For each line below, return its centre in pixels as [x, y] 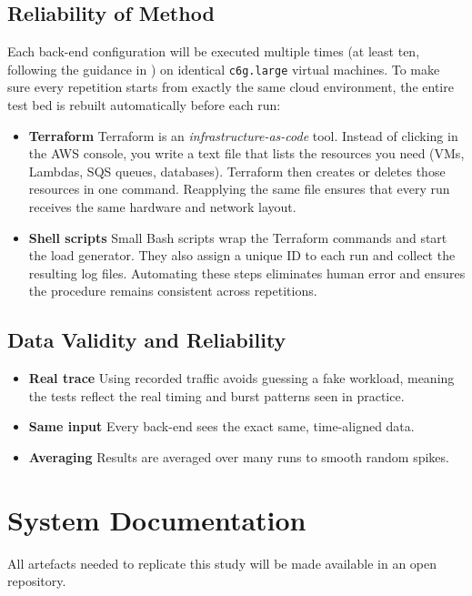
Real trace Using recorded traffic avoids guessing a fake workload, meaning [241, 378]
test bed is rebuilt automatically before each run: [144, 105]
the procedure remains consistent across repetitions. [173, 291]
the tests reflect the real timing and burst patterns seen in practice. [216, 395]
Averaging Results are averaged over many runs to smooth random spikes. [239, 456]
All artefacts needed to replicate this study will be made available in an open [222, 563]
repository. [37, 581]
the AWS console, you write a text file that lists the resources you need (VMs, [246, 153]
